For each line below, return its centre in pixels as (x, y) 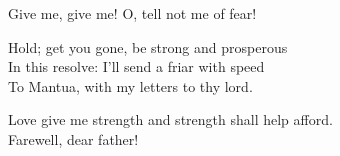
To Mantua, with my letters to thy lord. (130, 85)
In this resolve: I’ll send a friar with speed (136, 66)
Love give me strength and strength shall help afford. (170, 119)
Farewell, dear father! (73, 138)
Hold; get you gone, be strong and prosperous (148, 46)
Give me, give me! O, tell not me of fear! (132, 13)
